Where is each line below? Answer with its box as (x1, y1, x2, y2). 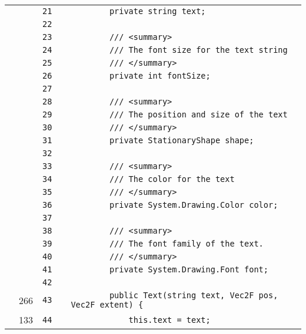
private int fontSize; (109, 71, 211, 80)
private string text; (109, 6, 206, 16)
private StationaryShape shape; (109, 136, 254, 145)
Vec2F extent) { (71, 300, 144, 309)
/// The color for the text (109, 174, 235, 184)
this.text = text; (128, 315, 211, 325)
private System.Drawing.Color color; (109, 200, 278, 210)
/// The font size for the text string (109, 45, 288, 55)
